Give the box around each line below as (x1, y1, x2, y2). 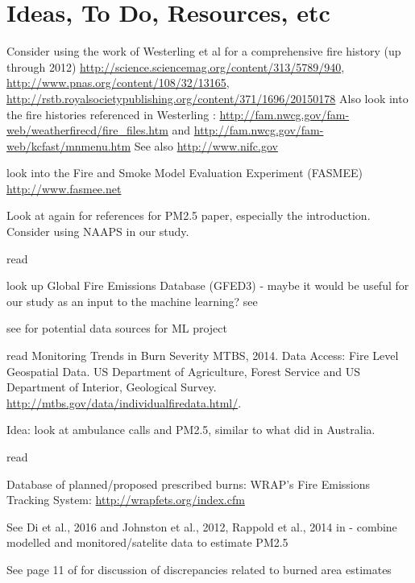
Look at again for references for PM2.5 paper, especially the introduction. (6, 207, 371, 224)
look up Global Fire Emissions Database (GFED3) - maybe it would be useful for (6, 277, 409, 294)
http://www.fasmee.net (6, 180, 122, 196)
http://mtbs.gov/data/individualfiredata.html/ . (6, 394, 242, 411)
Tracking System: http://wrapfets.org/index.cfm (6, 491, 245, 508)
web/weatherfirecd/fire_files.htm (6, 122, 168, 139)
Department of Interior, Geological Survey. (6, 378, 217, 395)
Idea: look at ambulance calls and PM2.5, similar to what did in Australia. (6, 421, 376, 438)
